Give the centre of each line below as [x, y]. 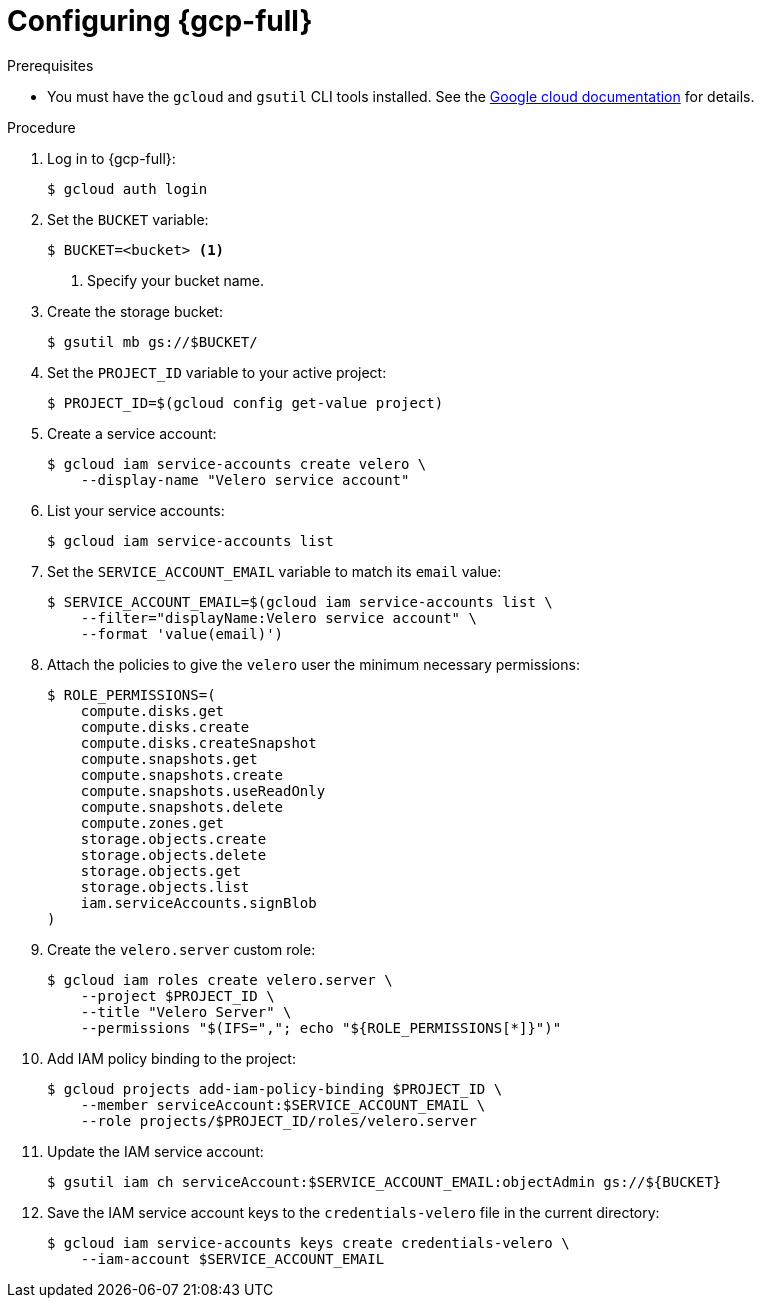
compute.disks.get [152, 710]
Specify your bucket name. [176, 280]
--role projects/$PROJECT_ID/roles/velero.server [278, 1120]
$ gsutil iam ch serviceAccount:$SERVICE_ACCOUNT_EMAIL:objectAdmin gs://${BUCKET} [384, 1181]
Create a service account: [132, 433]
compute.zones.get [152, 822]
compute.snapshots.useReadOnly [203, 790]
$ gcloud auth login [127, 188]
